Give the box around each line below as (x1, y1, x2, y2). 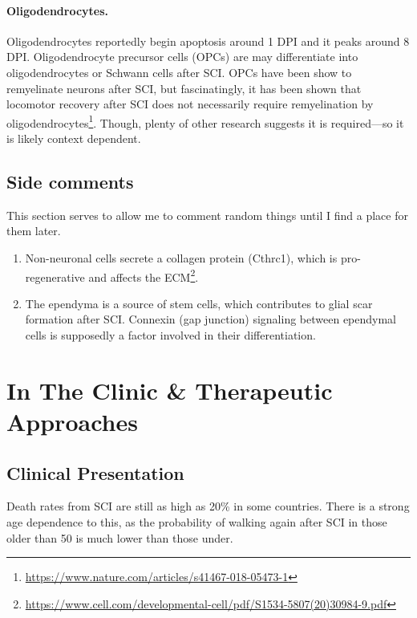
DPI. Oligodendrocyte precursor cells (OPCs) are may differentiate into (6, 48, 358, 65)
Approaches (6, 405, 138, 437)
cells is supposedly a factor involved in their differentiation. (25, 327, 316, 344)
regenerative (25, 268, 85, 285)
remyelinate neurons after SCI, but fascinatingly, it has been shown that (6, 79, 362, 96)
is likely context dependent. (6, 130, 141, 147)
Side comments (6, 169, 134, 193)
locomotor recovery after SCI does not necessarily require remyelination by (6, 96, 374, 112)
